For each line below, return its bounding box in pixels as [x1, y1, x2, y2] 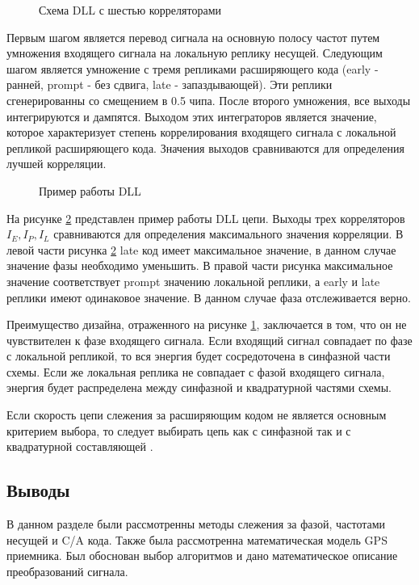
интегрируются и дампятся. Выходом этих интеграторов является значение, [6, 107, 377, 124]
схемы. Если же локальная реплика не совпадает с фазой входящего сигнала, [6, 363, 385, 380]
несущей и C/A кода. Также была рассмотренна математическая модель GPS [6, 531, 388, 548]
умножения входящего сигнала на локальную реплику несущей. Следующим [6, 44, 383, 61]
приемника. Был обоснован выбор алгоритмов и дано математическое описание [6, 547, 398, 564]
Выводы [6, 478, 70, 503]
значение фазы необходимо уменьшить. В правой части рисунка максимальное [6, 257, 393, 274]
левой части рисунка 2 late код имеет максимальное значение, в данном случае [6, 241, 396, 258]
